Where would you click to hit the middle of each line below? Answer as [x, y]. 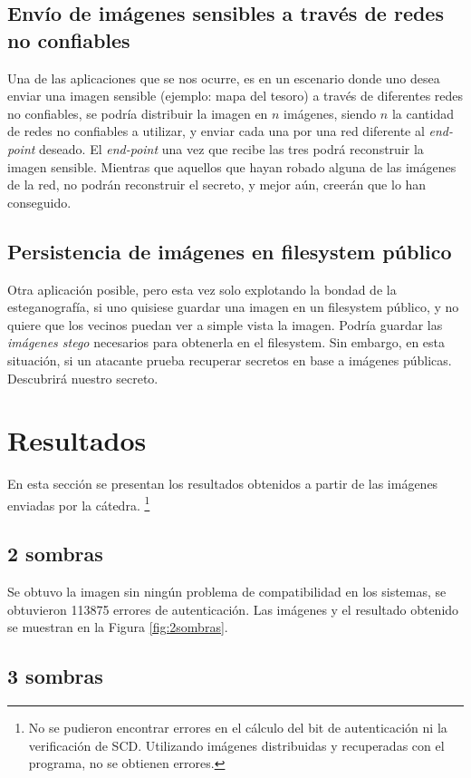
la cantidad [423, 113]
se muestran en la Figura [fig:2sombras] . [118, 627]
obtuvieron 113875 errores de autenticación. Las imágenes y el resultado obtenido [233, 609]
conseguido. [39, 202]
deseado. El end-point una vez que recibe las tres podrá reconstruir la [231, 148]
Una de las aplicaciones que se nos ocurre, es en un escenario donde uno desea [224, 78]
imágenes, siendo [330, 113]
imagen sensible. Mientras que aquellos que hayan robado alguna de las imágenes [232, 166]
